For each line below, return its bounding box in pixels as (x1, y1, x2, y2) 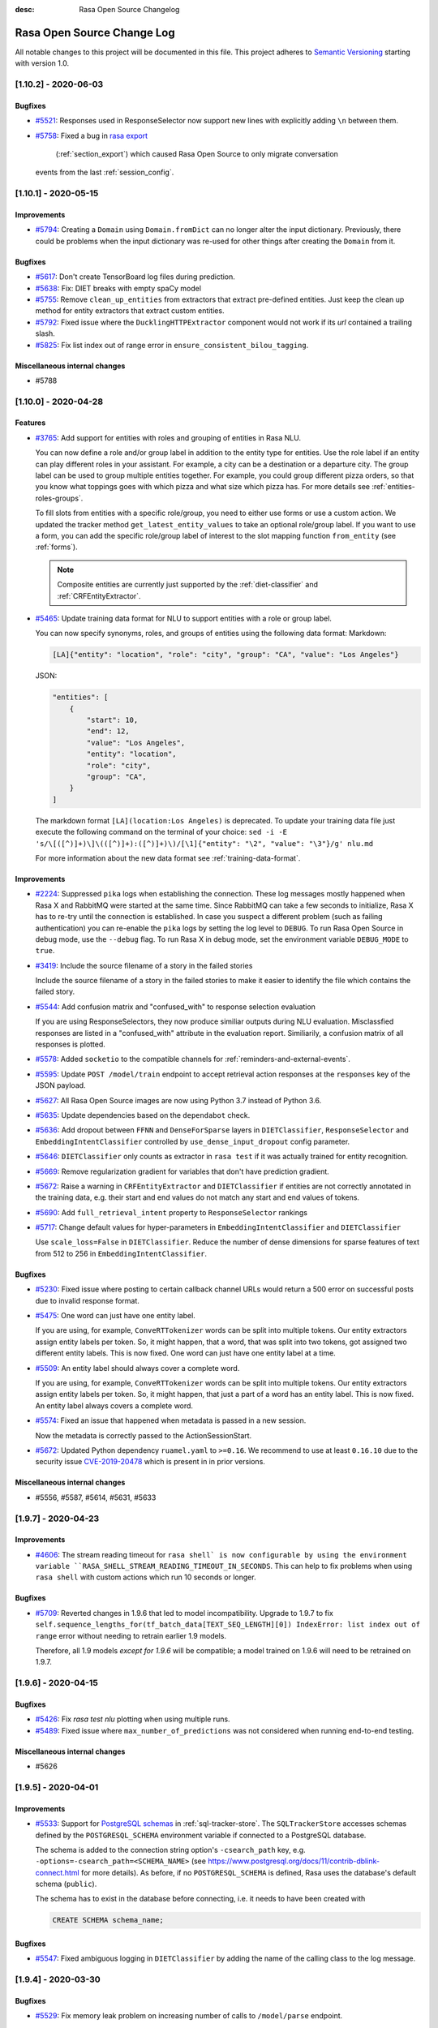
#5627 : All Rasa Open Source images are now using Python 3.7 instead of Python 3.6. (35, 1095, 322, 1105)
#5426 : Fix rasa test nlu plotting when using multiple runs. (35, 1714, 230, 1724)
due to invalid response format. (35, 1295, 140, 1305)
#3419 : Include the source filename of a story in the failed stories (35, 960, 253, 970)
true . (35, 946, 55, 956)
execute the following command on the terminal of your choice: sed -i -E (35, 827, 288, 837)
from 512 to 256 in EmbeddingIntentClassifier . (35, 1248, 207, 1258)
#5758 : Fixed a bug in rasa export (35, 131, 148, 140)
